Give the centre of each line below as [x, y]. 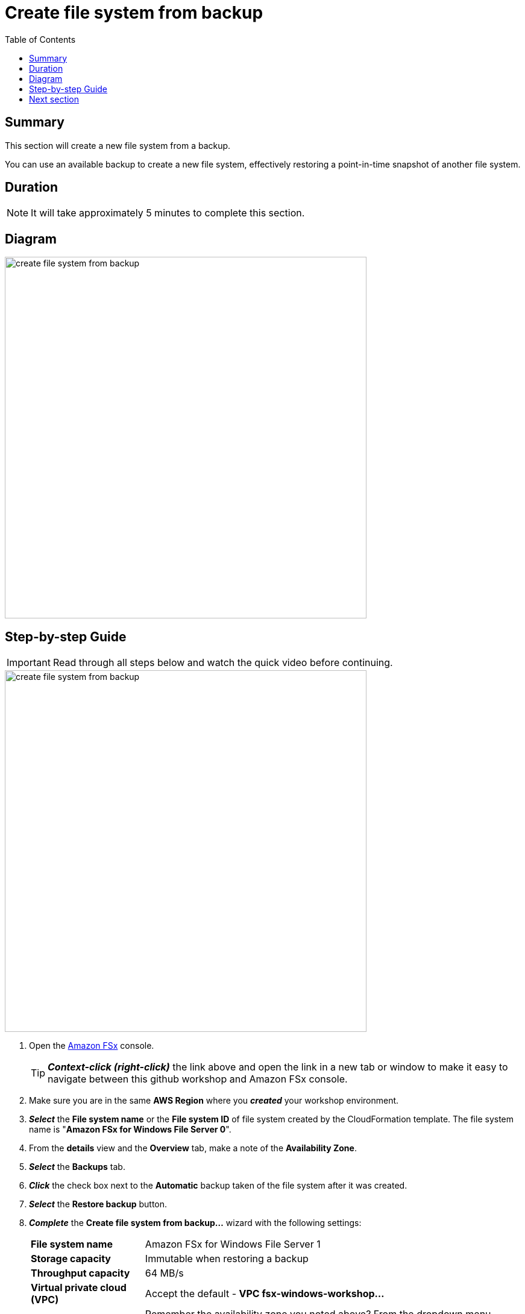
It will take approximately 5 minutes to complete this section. [168, 213]
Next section [54, 99]
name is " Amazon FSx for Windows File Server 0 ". [130, 1130]
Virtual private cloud [79, 1288]
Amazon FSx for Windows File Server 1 [233, 1244]
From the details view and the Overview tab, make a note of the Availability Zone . [193, 1148]
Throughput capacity [80, 1273]
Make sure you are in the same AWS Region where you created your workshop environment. [214, 1101]
